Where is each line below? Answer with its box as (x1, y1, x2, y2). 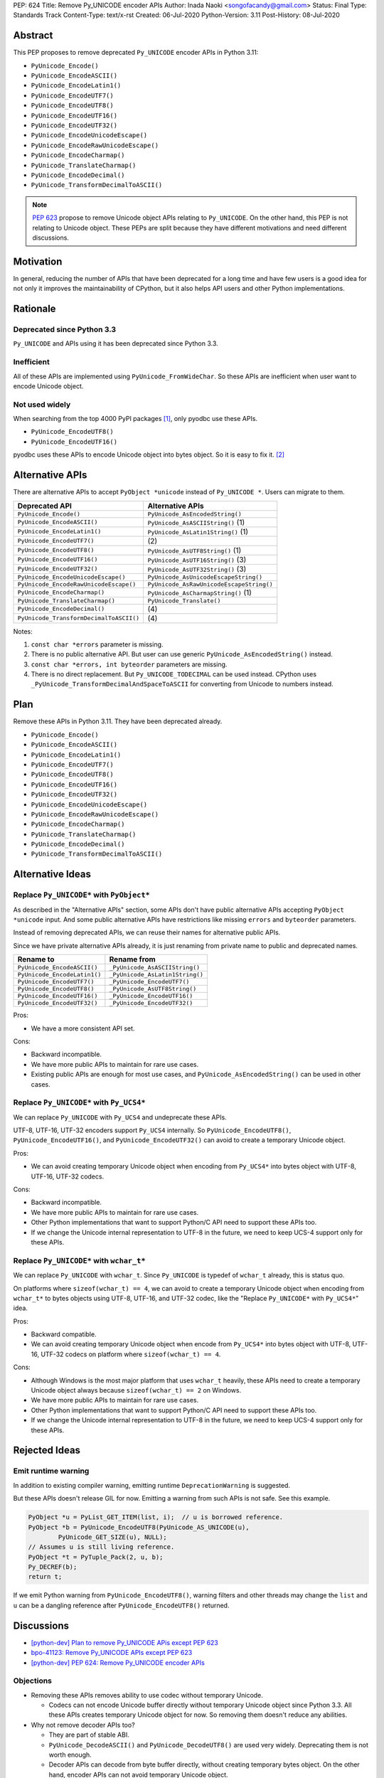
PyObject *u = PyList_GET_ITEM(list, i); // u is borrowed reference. (28, 1513, 284, 1521)
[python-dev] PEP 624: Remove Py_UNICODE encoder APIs (31, 1658, 206, 1667)
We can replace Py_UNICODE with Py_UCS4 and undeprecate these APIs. (13, 1113, 227, 1122)
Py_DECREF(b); (28, 1563, 78, 1571)
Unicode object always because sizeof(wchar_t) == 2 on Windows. (31, 1386, 242, 1395)
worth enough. (48, 1750, 92, 1759)
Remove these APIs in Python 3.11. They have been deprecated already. (13, 717, 223, 725)
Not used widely (13, 399, 71, 409)
